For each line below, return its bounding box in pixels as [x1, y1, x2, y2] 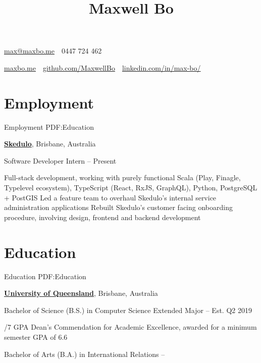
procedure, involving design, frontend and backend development [4, 212, 201, 222]
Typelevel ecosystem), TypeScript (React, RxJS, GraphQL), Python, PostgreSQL [4, 182, 257, 193]
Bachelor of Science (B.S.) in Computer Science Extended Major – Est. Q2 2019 [4, 304, 252, 315]
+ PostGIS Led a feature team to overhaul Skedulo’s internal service [4, 192, 217, 202]
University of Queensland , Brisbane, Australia [4, 288, 158, 298]
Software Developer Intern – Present [4, 155, 117, 166]
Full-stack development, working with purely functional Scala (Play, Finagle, [4, 172, 241, 183]
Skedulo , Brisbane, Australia [4, 138, 96, 149]
